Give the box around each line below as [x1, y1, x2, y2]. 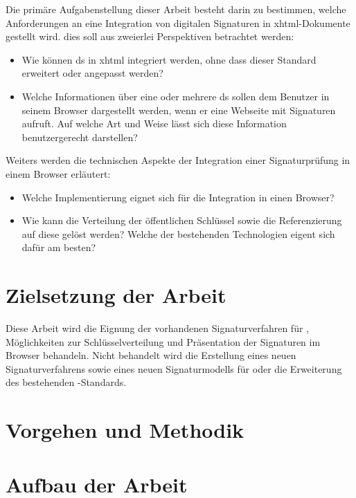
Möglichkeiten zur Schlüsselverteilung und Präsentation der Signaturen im [6, 334, 321, 349]
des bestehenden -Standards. [6, 375, 127, 389]
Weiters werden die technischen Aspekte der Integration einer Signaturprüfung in [6, 153, 350, 167]
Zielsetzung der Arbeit [6, 281, 226, 309]
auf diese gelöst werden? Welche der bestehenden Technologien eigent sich [21, 226, 335, 241]
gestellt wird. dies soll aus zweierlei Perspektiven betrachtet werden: [6, 29, 294, 44]
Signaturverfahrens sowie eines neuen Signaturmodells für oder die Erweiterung [6, 361, 342, 376]
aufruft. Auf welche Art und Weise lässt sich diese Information [21, 116, 287, 131]
